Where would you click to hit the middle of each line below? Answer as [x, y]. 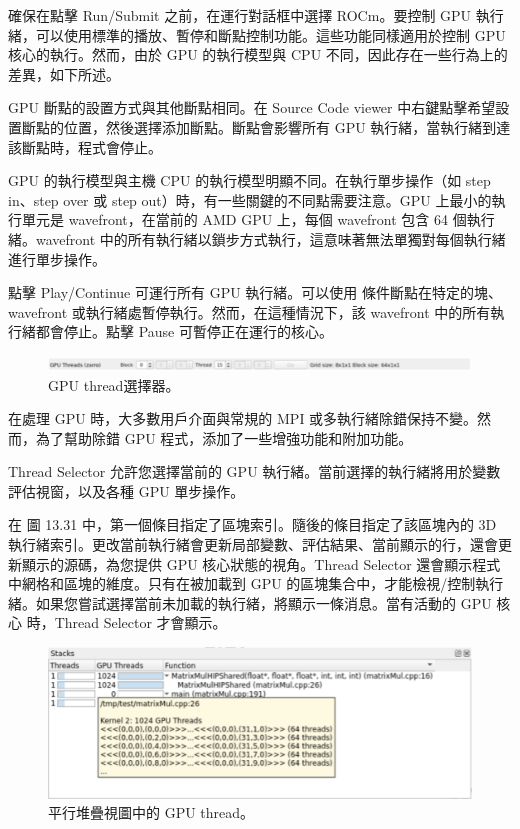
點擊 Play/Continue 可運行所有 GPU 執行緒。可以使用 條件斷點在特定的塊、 [255, 292]
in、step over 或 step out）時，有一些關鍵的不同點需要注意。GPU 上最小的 [250, 199]
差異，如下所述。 [64, 73]
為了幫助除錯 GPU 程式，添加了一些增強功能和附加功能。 [224, 437]
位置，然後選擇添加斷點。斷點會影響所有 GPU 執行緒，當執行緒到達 [287, 126]
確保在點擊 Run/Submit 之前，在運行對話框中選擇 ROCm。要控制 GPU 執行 [256, 15]
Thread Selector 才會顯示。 [140, 622]
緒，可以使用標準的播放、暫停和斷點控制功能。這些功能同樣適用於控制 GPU [257, 34]
